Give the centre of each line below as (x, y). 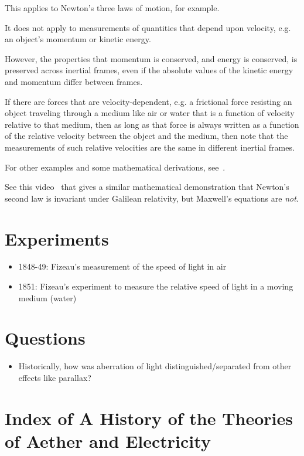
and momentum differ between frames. (74, 81)
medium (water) (47, 297)
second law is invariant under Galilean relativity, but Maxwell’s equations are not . (152, 198)
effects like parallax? (55, 377)
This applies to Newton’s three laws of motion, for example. (112, 8)
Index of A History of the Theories (149, 418)
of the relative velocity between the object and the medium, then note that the (146, 136)
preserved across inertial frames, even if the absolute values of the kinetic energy (149, 70)
